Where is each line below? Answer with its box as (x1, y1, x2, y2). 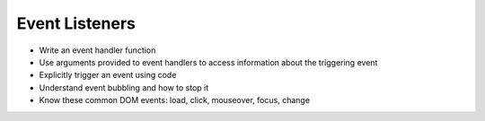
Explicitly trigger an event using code (39, 70, 177, 81)
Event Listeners (16, 13, 137, 33)
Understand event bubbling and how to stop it (39, 82, 209, 93)
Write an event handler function (39, 45, 156, 56)
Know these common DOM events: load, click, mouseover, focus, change (39, 95, 310, 106)
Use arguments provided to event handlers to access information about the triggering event (39, 56, 378, 67)
